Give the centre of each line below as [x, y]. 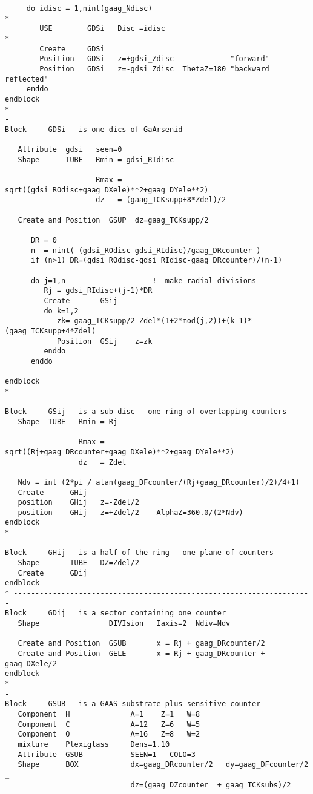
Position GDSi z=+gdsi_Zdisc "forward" [154, 59]
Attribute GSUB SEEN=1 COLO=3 [107, 754]
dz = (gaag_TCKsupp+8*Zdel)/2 [161, 200]
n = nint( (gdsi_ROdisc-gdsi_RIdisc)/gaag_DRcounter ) [146, 250]
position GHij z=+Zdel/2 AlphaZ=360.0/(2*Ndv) [130, 512]
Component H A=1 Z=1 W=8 [109, 714]
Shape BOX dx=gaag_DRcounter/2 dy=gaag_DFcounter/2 [163, 765]
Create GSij [81, 301]
